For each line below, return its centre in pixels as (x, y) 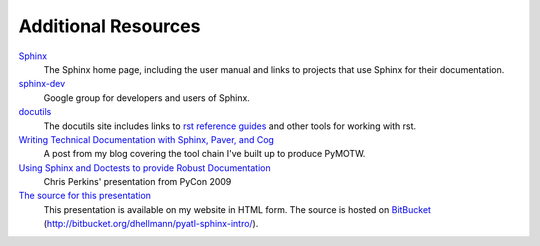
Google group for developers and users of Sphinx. (146, 97)
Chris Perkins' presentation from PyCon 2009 (137, 182)
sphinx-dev (41, 84)
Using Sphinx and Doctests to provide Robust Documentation (144, 167)
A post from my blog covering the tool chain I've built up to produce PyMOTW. (204, 154)
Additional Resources (109, 26)
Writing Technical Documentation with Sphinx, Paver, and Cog (146, 139)
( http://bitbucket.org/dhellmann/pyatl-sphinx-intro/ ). (151, 224)
